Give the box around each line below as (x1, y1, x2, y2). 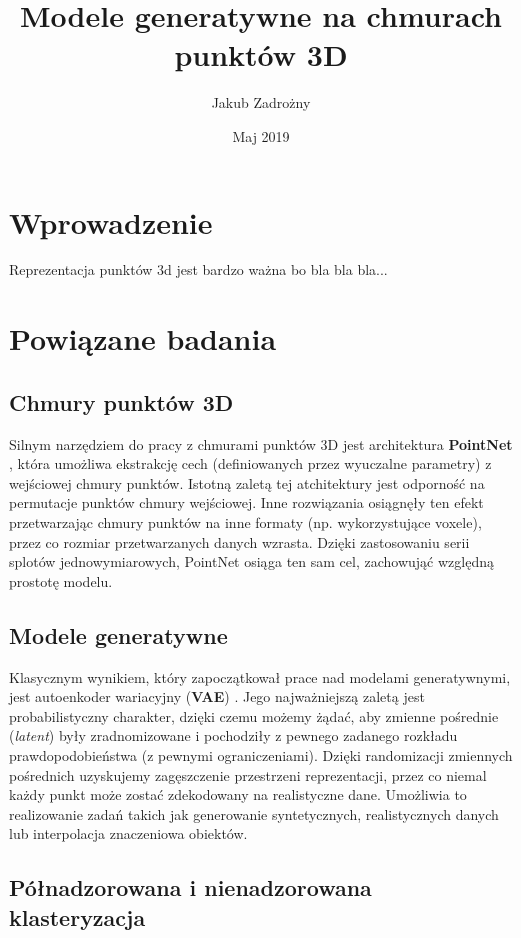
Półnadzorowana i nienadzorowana (9, 872, 372, 903)
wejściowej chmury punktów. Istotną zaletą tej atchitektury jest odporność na (9, 472, 485, 493)
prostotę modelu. (9, 570, 113, 591)
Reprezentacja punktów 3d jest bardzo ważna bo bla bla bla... (9, 259, 388, 280)
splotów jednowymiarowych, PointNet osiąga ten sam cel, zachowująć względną (9, 551, 494, 572)
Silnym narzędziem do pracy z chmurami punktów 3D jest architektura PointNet (9, 433, 513, 454)
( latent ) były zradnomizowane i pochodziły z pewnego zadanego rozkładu (9, 725, 458, 746)
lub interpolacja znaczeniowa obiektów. (9, 823, 248, 844)
